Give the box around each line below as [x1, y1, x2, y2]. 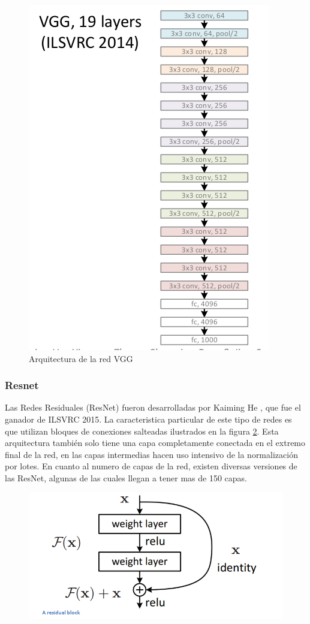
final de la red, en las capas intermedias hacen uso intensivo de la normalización [5, 448, 298, 460]
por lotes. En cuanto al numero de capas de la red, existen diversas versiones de [5, 460, 297, 472]
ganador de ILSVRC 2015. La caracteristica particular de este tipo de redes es [5, 413, 292, 425]
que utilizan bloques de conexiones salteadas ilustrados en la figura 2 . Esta [5, 424, 279, 437]
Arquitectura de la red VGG [29, 352, 133, 364]
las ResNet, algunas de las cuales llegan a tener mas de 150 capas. [5, 471, 247, 484]
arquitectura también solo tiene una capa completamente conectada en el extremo [5, 436, 306, 449]
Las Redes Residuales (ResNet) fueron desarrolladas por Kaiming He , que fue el [5, 401, 301, 414]
